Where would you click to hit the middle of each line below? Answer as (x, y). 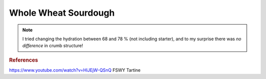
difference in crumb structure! (53, 46)
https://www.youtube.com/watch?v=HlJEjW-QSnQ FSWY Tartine (75, 70)
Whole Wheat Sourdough (62, 13)
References (24, 60)
